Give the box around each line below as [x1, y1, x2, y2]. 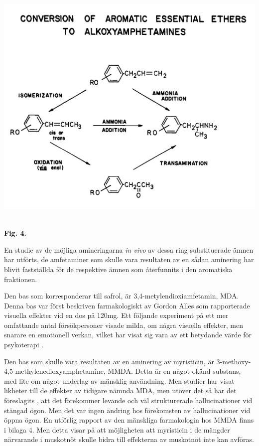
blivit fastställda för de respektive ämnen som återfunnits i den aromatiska [4, 264, 233, 274]
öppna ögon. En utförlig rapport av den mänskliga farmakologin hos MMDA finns [4, 415, 254, 425]
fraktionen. [4, 274, 37, 284]
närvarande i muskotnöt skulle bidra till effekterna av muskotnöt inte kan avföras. [4, 434, 254, 445]
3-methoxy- [216, 356, 251, 366]
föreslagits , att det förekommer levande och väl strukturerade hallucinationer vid [4, 395, 253, 406]
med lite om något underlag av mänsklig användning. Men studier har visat [4, 375, 235, 386]
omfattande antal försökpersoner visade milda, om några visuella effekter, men [4, 319, 244, 330]
